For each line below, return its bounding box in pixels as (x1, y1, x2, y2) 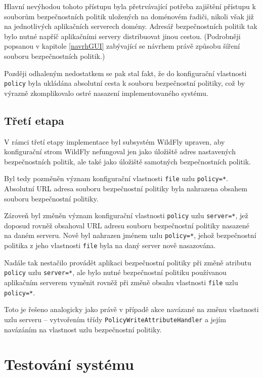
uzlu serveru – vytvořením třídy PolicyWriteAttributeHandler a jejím (4, 314, 226, 324)
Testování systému (4, 354, 134, 374)
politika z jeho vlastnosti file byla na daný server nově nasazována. (4, 240, 216, 251)
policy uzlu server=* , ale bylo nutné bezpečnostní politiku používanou (4, 267, 227, 278)
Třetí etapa (4, 112, 64, 128)
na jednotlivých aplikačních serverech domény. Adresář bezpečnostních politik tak (4, 21, 257, 31)
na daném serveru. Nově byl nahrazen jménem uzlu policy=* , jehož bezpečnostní (4, 230, 256, 241)
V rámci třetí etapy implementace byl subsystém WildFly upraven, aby (4, 136, 225, 147)
